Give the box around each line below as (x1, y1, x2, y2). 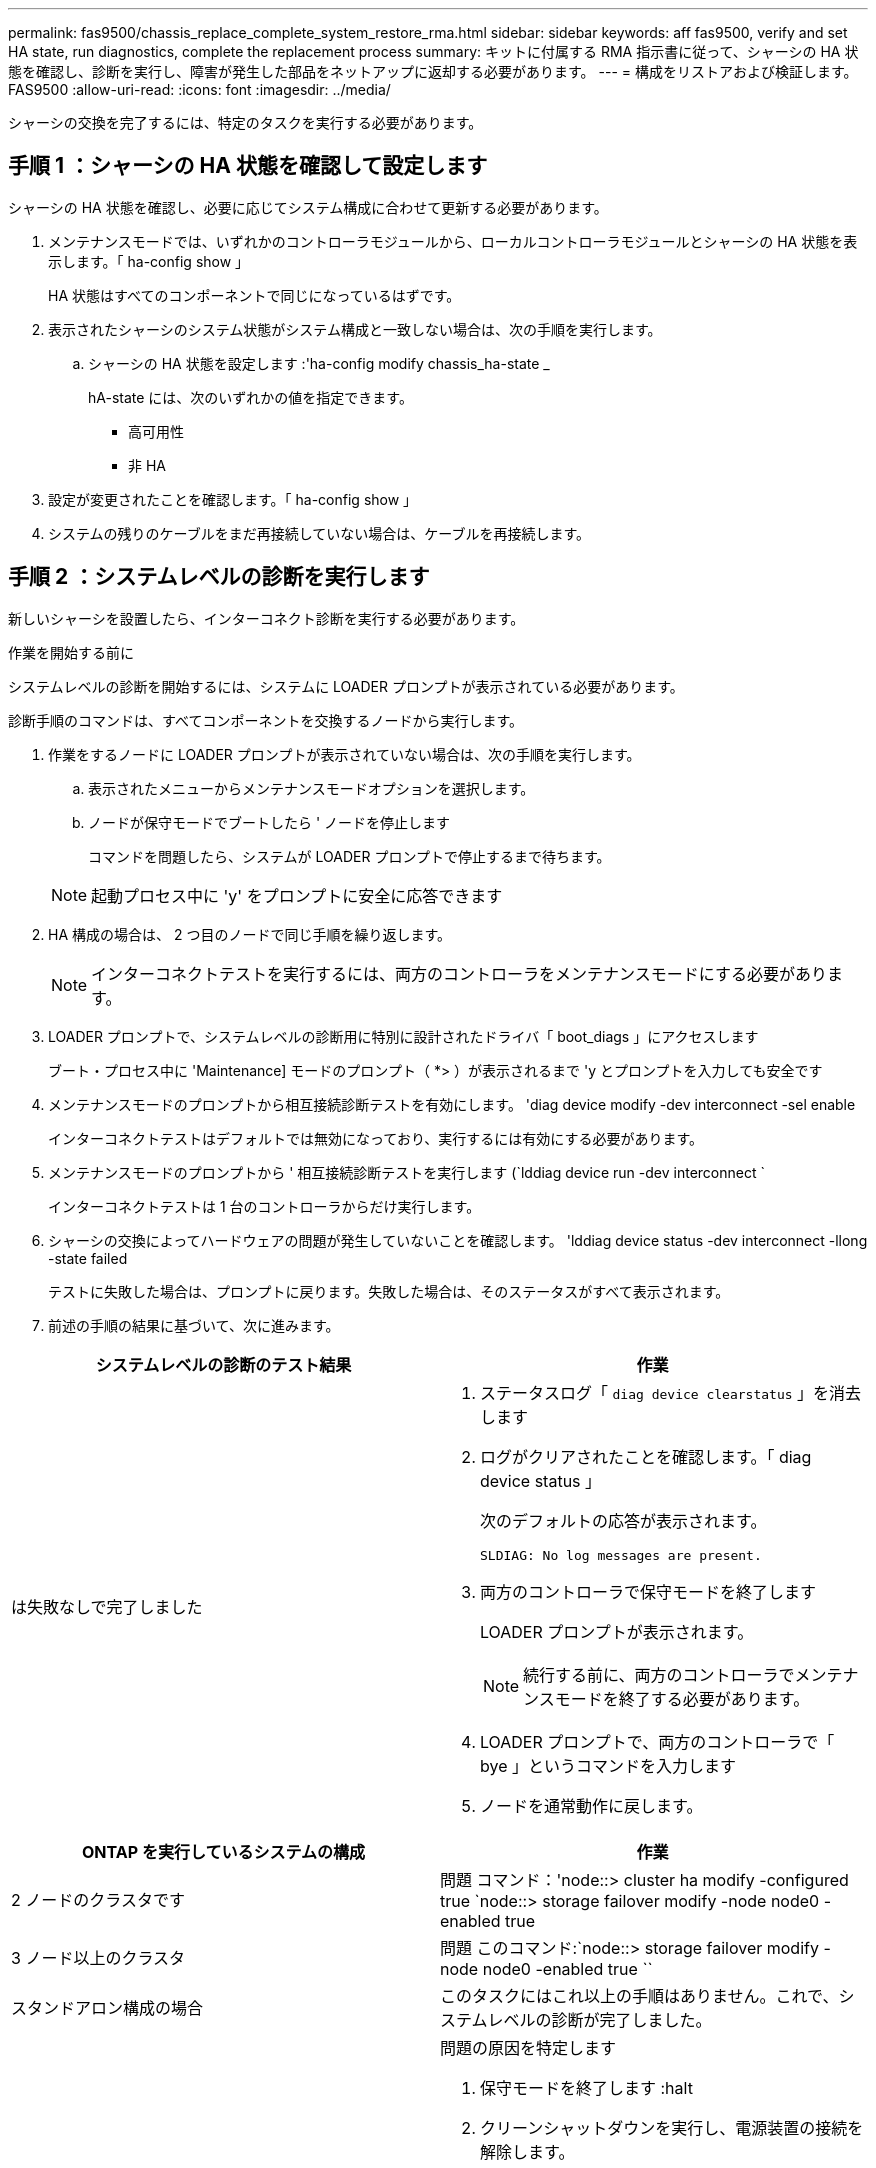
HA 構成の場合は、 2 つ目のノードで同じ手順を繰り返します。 (48, 925, 452, 943)
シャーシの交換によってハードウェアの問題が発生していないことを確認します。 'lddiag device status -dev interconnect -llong (48, 1231, 868, 1249)
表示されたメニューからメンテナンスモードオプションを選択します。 (88, 779, 535, 797)
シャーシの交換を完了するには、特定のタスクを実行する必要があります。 (8, 114, 483, 131)
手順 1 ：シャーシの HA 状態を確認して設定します (8, 153, 488, 179)
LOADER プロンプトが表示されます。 (480, 1621, 754, 1642)
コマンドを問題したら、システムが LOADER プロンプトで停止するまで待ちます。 (88, 847, 611, 865)
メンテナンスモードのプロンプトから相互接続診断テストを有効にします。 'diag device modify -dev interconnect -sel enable (48, 1095, 856, 1113)
